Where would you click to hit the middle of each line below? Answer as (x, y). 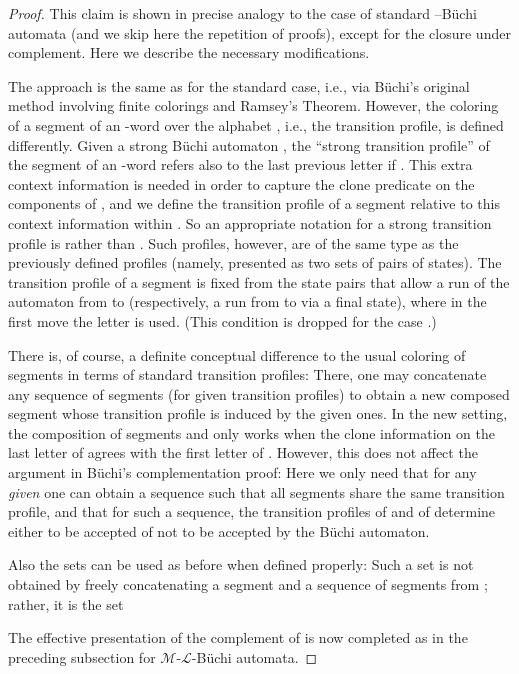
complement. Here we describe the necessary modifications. (189, 52)
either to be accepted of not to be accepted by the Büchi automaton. (219, 530)
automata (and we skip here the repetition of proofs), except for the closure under (259, 32)
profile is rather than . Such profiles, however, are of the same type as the (233, 242)
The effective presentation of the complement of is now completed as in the (238, 637)
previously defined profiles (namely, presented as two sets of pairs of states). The (255, 262)
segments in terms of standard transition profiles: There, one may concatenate (247, 374)
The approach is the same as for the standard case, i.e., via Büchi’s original (239, 85)
